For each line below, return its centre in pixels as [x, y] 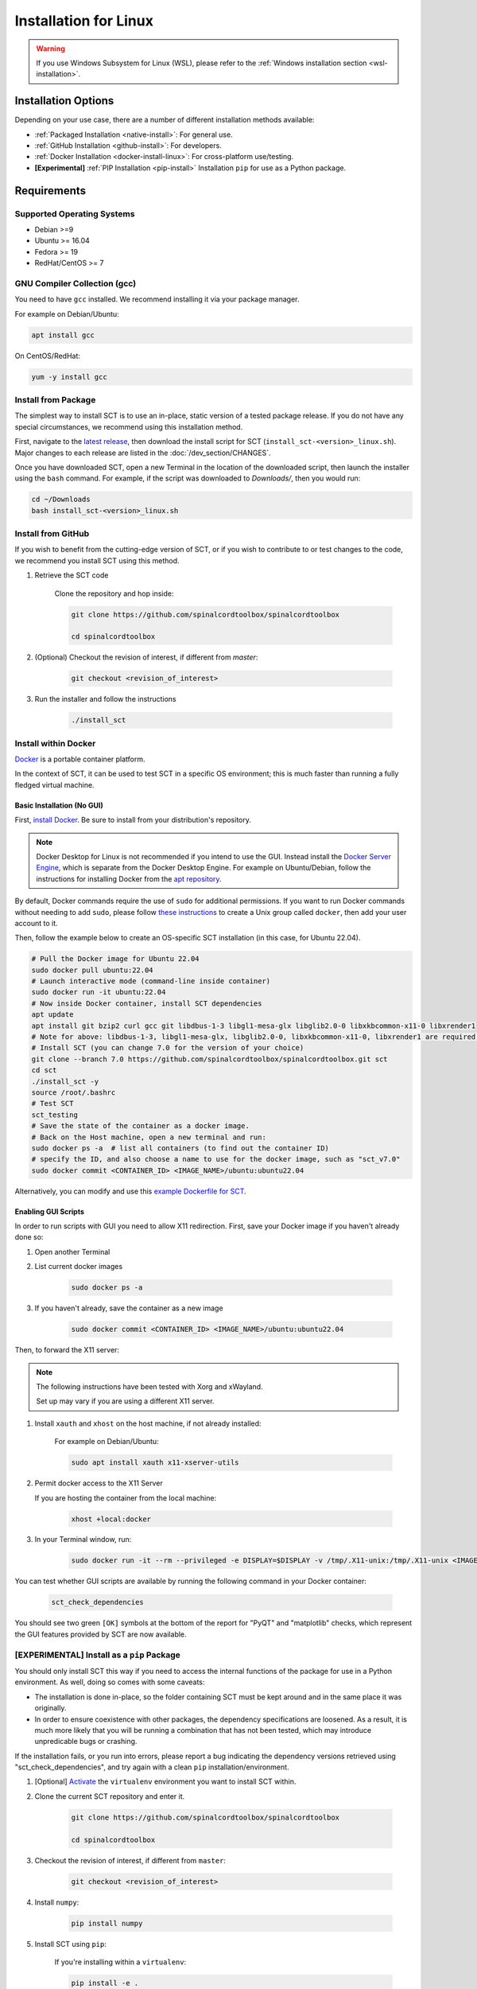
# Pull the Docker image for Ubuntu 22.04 [115, 959]
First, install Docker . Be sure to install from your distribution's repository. [133, 820]
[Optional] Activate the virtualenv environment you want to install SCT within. [165, 1781]
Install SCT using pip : [71, 1944]
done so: [29, 1237]
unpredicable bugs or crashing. [86, 1742]
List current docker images [79, 1267]
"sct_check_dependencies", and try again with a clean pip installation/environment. [152, 1767]
